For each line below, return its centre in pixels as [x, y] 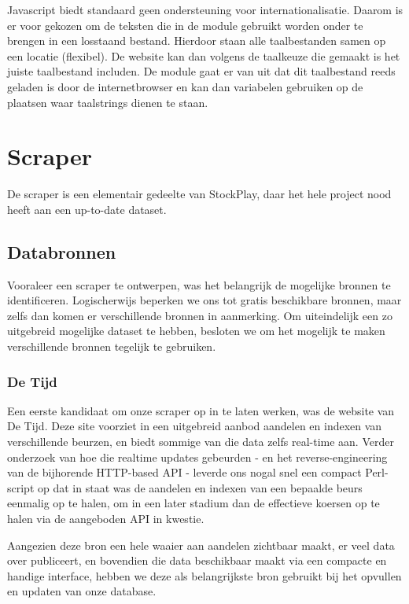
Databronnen [62, 251]
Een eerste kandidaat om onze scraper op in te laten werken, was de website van [201, 410]
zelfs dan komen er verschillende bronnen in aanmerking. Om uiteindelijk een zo [200, 315]
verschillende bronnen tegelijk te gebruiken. [112, 346]
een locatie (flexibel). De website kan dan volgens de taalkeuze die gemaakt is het [204, 55]
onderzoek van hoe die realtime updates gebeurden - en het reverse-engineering [197, 457]
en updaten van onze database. [82, 591]
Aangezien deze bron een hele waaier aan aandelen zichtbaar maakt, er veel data [201, 545]
